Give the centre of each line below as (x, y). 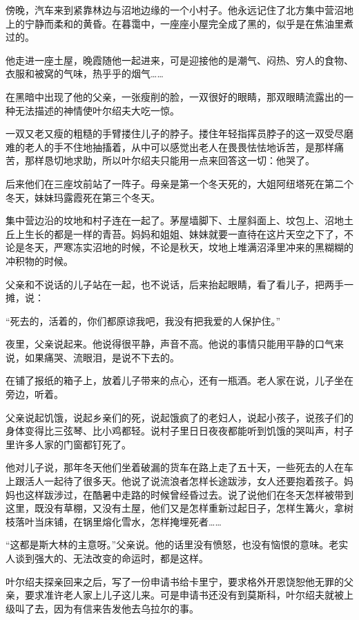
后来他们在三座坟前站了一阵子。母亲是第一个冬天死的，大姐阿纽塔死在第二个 (179, 183)
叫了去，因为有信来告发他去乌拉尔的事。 (107, 608)
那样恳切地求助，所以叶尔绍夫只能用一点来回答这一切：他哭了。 (169, 160)
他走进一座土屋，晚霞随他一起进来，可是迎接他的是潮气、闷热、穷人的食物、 (179, 60)
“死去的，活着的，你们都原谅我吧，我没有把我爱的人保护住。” (143, 320)
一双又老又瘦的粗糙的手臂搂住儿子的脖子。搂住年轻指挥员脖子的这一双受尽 (175, 133)
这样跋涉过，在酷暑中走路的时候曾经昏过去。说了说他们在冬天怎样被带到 (189, 494)
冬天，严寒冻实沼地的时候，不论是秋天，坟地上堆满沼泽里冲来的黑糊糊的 (189, 247)
